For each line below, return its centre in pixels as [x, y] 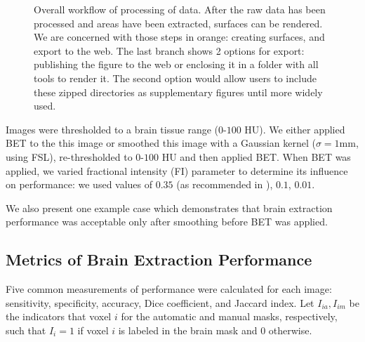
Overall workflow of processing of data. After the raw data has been [180, 9]
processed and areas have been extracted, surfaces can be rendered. [178, 23]
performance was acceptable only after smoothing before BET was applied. [167, 222]
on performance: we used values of [79, 184]
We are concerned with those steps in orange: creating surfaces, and [179, 37]
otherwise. [290, 330]
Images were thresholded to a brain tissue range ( [112, 129]
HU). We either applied [295, 129]
